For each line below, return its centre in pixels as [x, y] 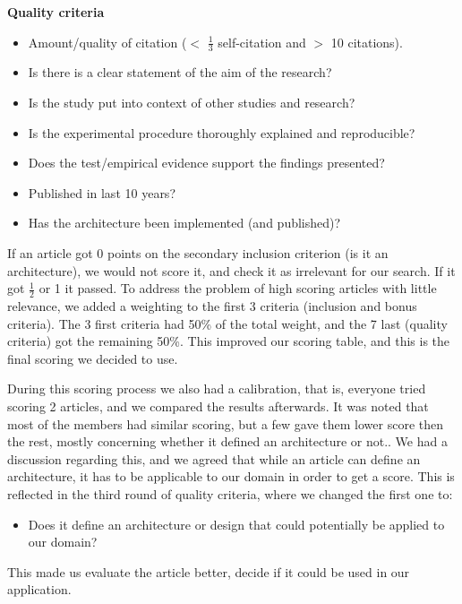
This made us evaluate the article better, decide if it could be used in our [209, 571]
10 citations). [367, 42]
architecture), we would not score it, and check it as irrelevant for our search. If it [231, 270]
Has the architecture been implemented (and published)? [184, 223]
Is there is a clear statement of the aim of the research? [180, 72]
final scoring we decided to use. [93, 358]
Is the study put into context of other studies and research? [192, 103]
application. [39, 589]
